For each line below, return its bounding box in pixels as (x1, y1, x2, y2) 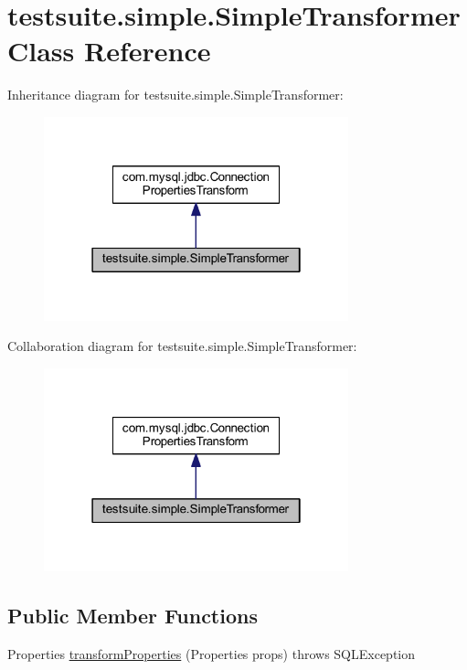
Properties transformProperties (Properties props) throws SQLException (7, 644, 416, 664)
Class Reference (7, 32, 211, 69)
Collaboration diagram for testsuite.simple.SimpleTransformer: (7, 336, 357, 356)
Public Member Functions (7, 601, 258, 630)
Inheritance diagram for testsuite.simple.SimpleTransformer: (7, 85, 344, 104)
